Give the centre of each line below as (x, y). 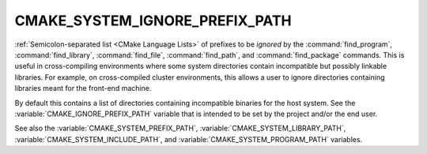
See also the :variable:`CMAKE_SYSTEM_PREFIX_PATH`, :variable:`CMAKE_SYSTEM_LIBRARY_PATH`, (180, 128)
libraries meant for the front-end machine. (83, 88)
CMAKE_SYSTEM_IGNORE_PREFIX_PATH (153, 21)
